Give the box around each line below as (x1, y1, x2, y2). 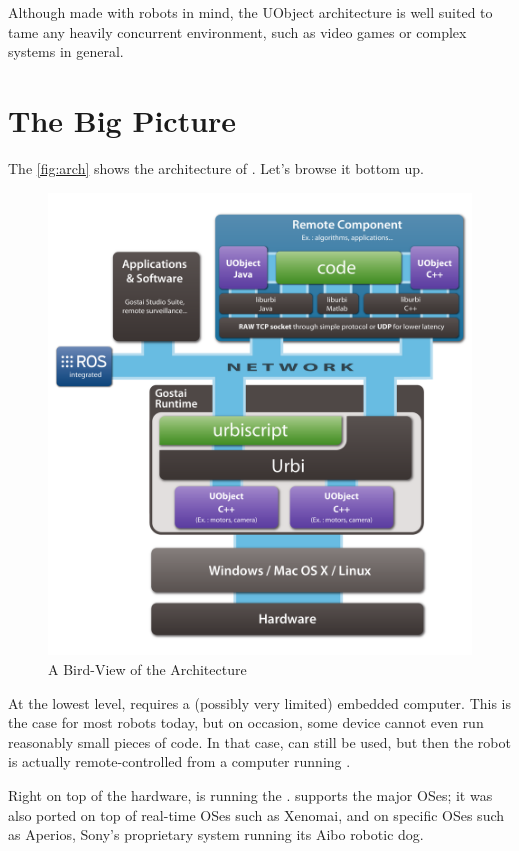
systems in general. (8, 41, 124, 62)
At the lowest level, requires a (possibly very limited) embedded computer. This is (8, 692, 512, 713)
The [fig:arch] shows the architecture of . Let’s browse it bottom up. (8, 157, 424, 178)
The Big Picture (8, 99, 237, 140)
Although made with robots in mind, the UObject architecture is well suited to (8, 2, 493, 22)
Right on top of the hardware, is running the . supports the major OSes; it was (8, 784, 493, 805)
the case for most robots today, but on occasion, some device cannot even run (8, 712, 484, 733)
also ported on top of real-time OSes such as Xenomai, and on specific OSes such (8, 804, 505, 825)
